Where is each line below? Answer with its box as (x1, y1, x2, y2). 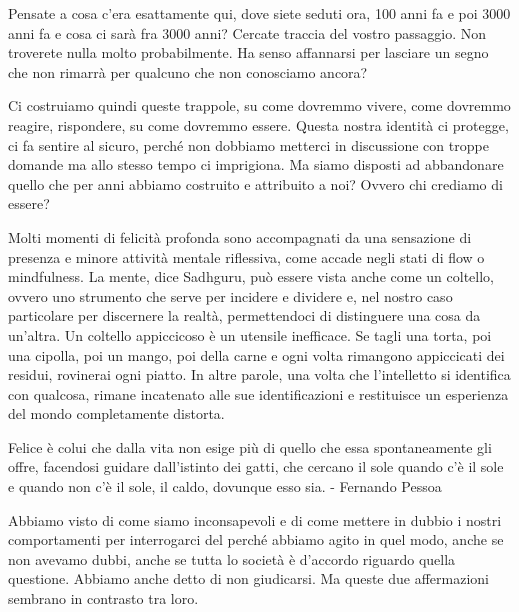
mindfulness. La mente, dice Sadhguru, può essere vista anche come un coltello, (8, 266, 494, 287)
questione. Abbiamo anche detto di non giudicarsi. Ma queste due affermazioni (8, 568, 489, 589)
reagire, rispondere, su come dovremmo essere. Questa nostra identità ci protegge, (8, 114, 509, 135)
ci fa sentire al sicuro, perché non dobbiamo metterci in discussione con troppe (8, 134, 489, 155)
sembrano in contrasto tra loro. (8, 588, 199, 609)
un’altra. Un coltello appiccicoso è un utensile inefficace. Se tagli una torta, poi (8, 324, 492, 345)
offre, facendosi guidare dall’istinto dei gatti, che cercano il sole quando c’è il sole (8, 456, 504, 477)
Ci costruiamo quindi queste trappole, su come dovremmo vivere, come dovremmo (8, 95, 511, 116)
